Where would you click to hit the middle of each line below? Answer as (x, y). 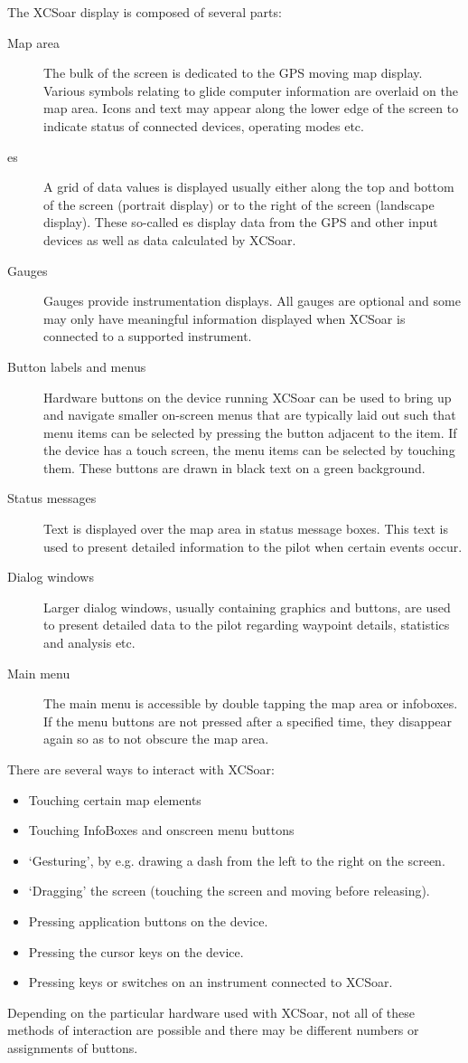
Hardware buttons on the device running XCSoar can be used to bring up (248, 397)
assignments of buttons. (73, 1047)
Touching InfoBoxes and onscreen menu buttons (161, 830)
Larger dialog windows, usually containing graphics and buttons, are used (247, 607)
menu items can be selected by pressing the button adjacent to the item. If (250, 432)
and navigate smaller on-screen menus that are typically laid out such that (250, 415)
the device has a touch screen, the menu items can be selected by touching (249, 450)
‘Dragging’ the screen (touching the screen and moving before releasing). (229, 891)
